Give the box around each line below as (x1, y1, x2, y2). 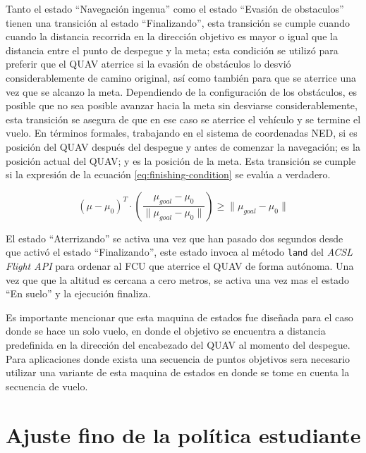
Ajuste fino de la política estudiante (6, 420, 361, 449)
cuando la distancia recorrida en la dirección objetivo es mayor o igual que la (6, 29, 338, 44)
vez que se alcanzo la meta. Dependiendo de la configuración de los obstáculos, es (6, 84, 357, 99)
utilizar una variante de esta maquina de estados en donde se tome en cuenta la (6, 365, 350, 380)
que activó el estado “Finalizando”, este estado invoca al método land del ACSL (6, 244, 353, 259)
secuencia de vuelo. (6, 378, 88, 393)
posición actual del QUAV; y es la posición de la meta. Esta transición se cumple (6, 153, 356, 168)
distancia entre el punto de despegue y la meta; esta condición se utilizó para (6, 42, 338, 57)
